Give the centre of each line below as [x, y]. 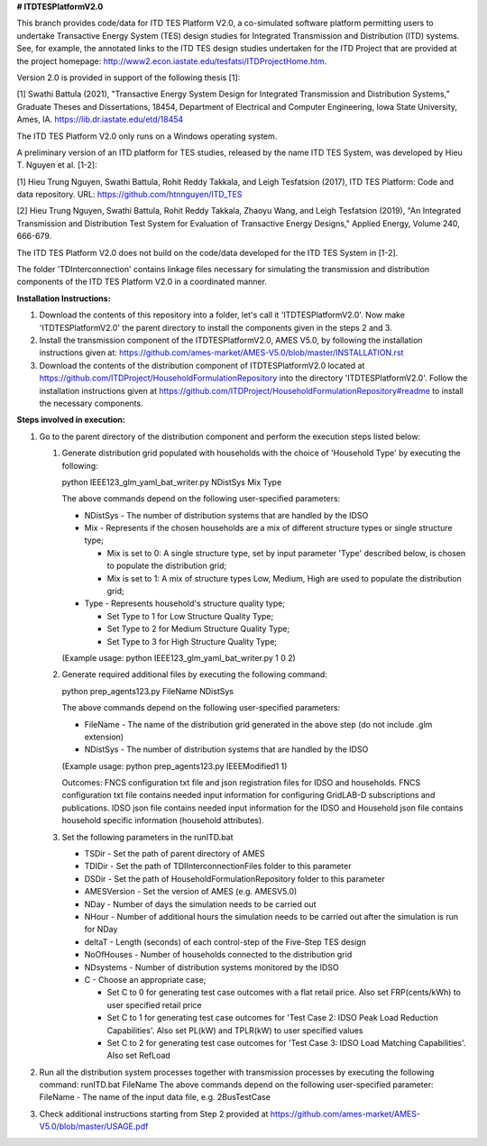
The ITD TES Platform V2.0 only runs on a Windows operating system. [147, 136]
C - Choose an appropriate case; [145, 979]
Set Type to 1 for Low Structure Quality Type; [190, 616]
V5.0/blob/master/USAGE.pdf [94, 1126]
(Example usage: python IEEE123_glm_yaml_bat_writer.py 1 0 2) [179, 657]
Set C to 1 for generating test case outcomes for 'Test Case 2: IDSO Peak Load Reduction [273, 1018]
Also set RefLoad [138, 1056]
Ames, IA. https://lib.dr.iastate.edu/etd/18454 [100, 119]
